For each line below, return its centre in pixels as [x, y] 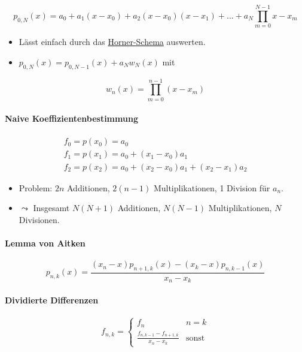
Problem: [36, 187]
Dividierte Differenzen [52, 300]
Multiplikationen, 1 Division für [212, 187]
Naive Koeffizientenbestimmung [71, 118]
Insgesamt [51, 208]
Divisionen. [39, 219]
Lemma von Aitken [45, 243]
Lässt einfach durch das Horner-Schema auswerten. [112, 42]
